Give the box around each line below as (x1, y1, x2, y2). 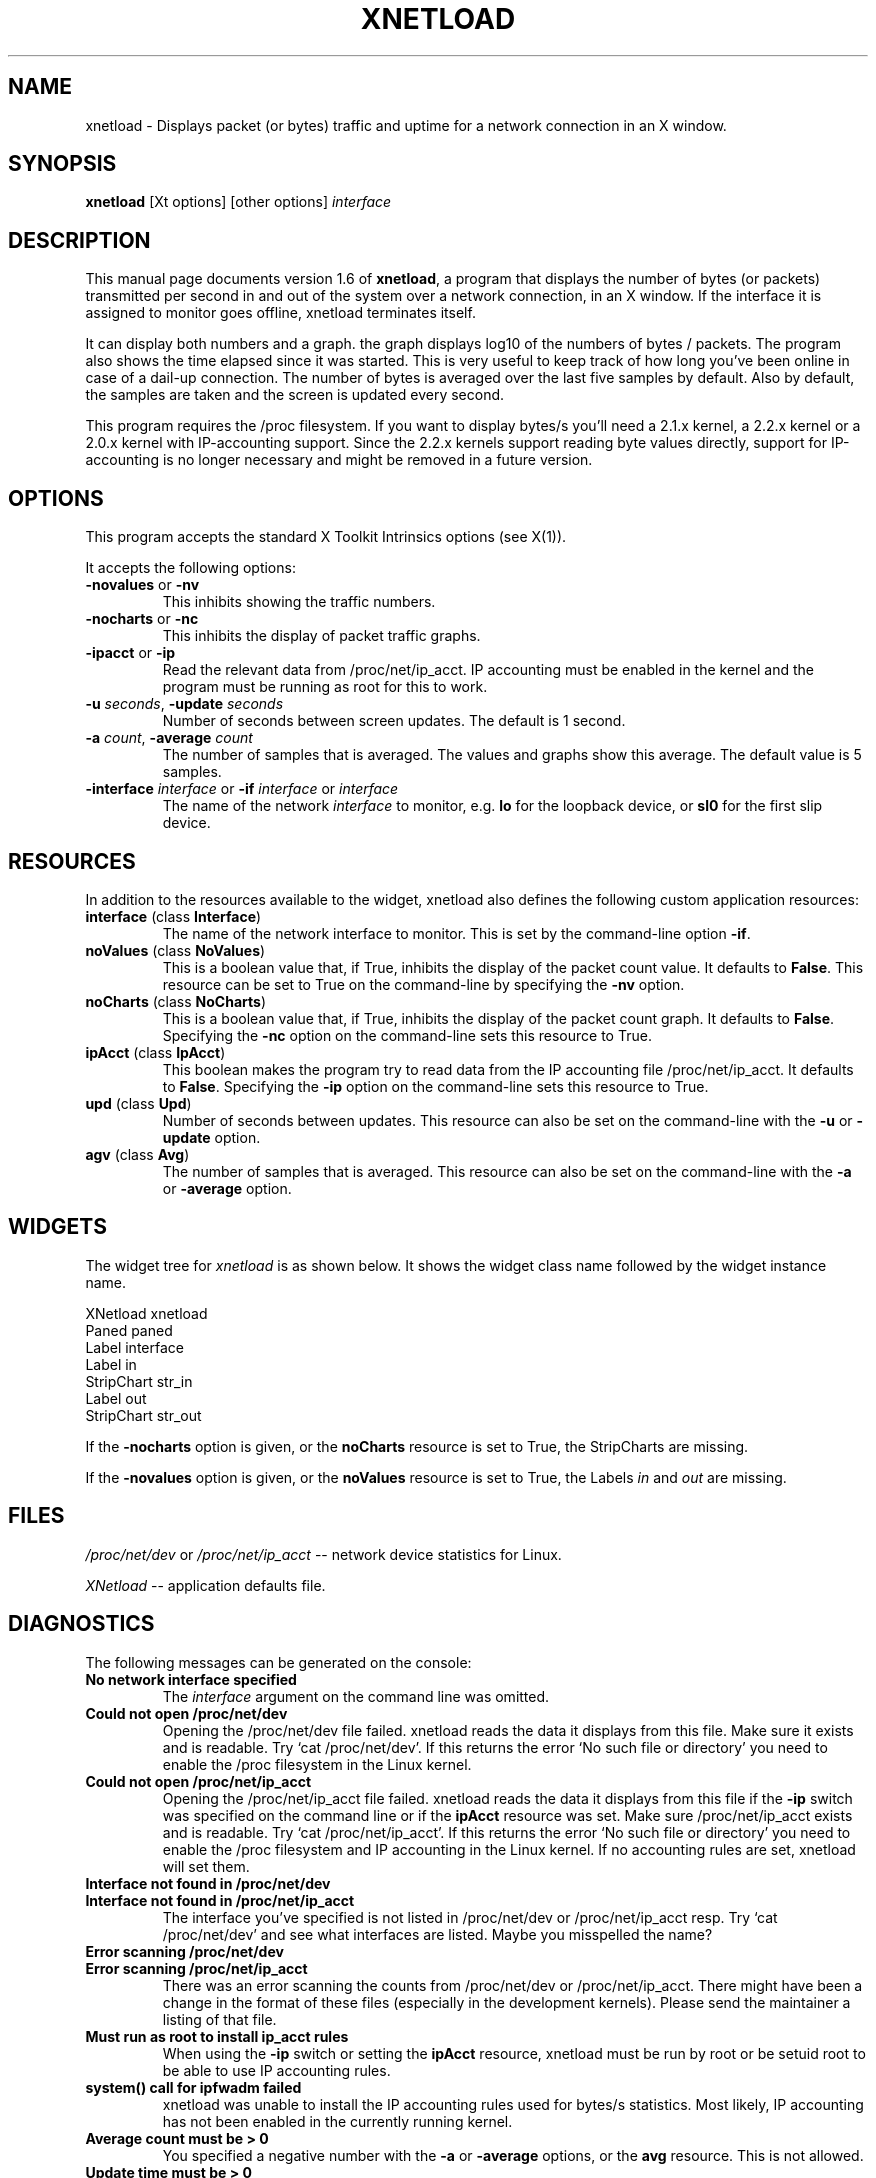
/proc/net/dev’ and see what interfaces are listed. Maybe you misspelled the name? (162, 1925, 713, 1943)
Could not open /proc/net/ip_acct (85, 1772, 312, 1790)
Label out (85, 1389, 147, 1407)
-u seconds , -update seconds (85, 695, 284, 713)
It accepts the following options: (85, 559, 296, 577)
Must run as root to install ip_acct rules (85, 2027, 349, 2045)
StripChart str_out (85, 1406, 202, 1424)
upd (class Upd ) (85, 1094, 192, 1112)
